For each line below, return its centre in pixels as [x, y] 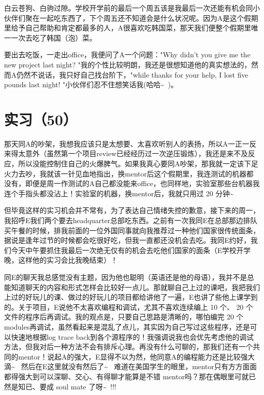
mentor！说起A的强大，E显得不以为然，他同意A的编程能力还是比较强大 [136, 356]
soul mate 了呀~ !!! [86, 386]
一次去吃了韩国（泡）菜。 [54, 37]
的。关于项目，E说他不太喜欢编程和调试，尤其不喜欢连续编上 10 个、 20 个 [129, 307]
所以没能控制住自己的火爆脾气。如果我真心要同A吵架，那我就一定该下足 [138, 164]
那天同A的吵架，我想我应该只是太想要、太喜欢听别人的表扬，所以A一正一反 [130, 143]
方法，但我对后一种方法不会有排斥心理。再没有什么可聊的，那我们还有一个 [128, 347]
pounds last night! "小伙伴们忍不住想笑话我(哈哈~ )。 [91, 84]
